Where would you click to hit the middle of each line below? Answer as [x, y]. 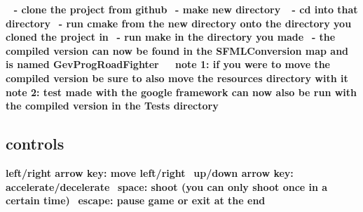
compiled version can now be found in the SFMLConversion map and [177, 50]
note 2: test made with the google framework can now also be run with [181, 92]
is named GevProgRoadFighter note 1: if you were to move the [168, 64]
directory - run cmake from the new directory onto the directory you [179, 23]
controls [35, 144]
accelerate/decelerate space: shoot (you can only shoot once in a [167, 186]
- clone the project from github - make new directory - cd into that [186, 9]
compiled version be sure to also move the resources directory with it [177, 78]
